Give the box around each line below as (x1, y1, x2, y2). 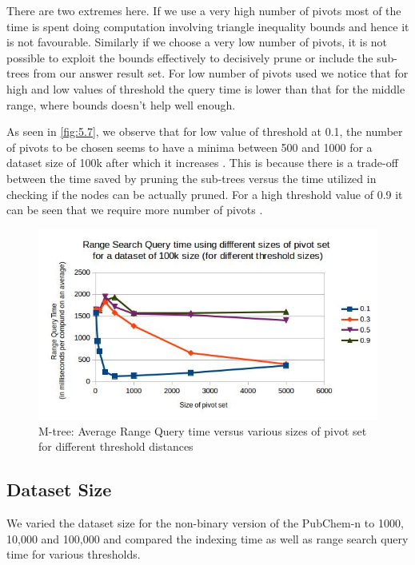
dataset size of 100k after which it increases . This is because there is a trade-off (6, 154, 398, 171)
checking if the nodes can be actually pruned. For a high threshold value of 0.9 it (6, 185, 403, 202)
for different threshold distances (38, 438, 194, 455)
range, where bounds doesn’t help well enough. (6, 96, 236, 113)
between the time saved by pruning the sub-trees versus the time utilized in (6, 169, 377, 186)
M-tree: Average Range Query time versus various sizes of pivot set (38, 422, 367, 439)
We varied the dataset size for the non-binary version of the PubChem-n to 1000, (6, 514, 404, 531)
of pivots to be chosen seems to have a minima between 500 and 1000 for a (6, 138, 373, 155)
